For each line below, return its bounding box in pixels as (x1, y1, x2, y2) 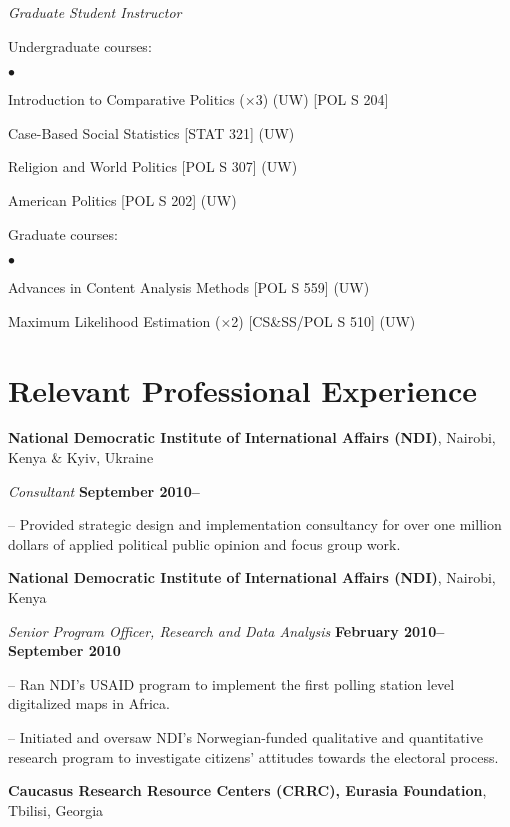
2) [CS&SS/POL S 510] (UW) (231, 310, 416, 331)
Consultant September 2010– (8, 480, 200, 501)
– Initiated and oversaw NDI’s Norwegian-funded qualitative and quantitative (8, 727, 483, 747)
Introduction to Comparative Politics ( (8, 89, 245, 110)
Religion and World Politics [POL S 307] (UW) (8, 156, 298, 177)
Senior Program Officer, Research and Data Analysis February (8, 620, 399, 641)
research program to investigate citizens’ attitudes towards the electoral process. (8, 746, 499, 767)
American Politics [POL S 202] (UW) (8, 189, 237, 210)
